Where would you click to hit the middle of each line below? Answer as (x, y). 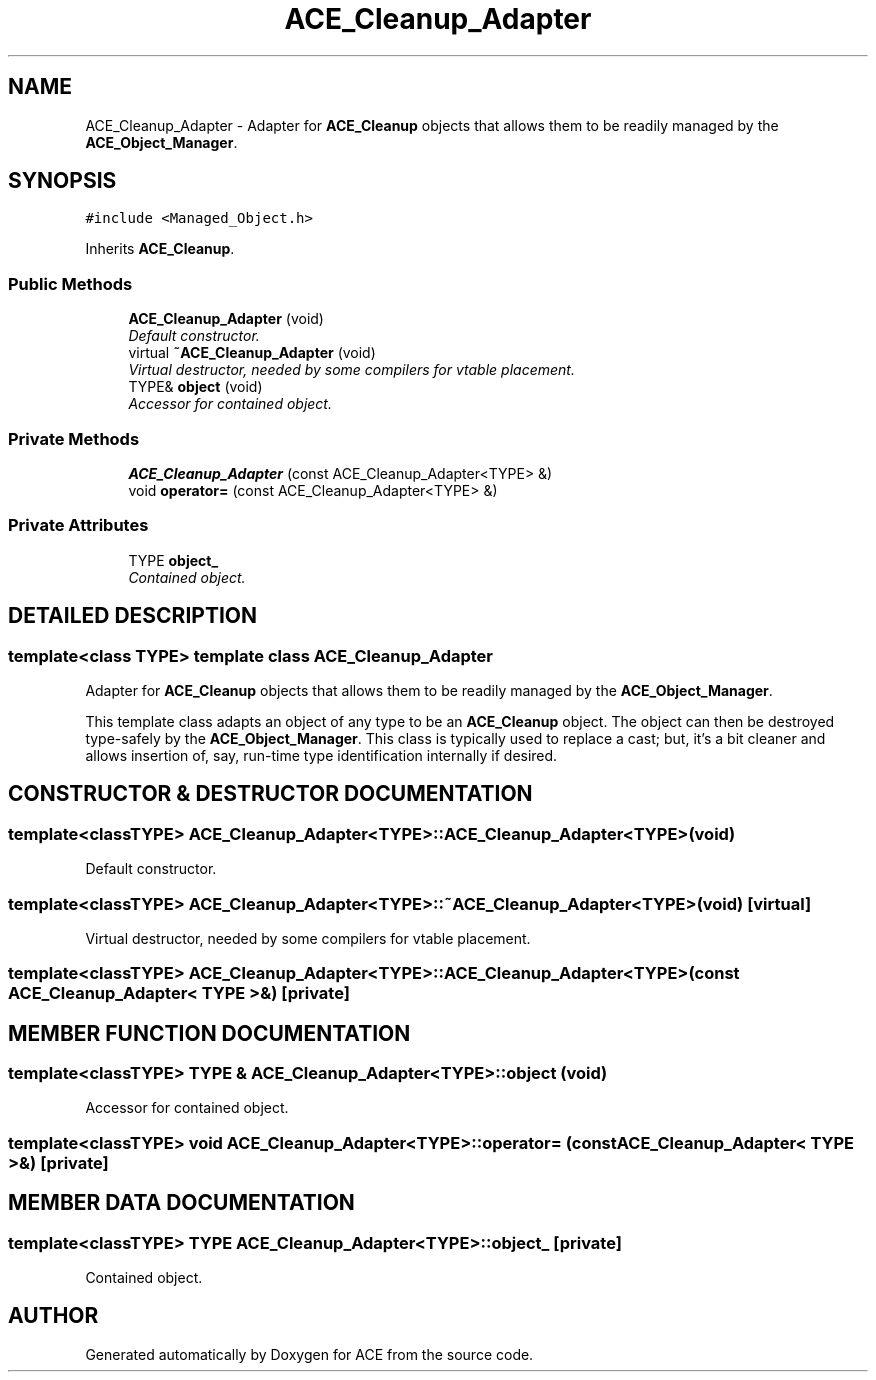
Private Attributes (78, 525)
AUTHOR (53, 1316)
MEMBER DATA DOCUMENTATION (181, 1203)
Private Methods (74, 438)
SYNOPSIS (62, 181)
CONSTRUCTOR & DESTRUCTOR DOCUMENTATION (270, 794)
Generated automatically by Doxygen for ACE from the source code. (309, 1354)
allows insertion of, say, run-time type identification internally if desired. (321, 755)
